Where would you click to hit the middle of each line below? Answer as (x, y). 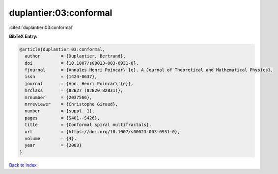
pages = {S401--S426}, (62, 118)
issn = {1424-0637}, (61, 77)
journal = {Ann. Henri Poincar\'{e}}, (79, 84)
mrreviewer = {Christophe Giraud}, (71, 104)
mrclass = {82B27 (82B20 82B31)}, (74, 90)
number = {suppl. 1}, (60, 111)
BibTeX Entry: (23, 36)
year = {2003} (53, 145)
